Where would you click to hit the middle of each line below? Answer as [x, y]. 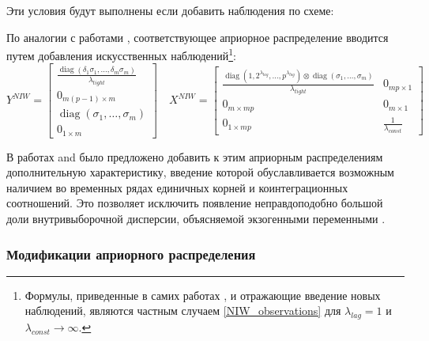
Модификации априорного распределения [131, 254]
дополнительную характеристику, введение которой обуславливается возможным [200, 172]
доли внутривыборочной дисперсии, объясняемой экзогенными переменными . [196, 219]
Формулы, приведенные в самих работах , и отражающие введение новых [203, 295]
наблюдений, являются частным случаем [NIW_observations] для [183, 311]
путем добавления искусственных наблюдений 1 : [121, 54]
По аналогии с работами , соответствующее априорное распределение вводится [198, 37]
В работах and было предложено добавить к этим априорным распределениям [195, 156]
